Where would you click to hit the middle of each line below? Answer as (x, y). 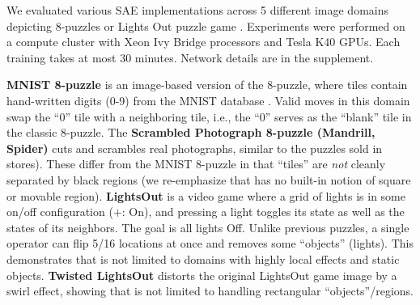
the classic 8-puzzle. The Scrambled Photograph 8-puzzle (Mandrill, (191, 132)
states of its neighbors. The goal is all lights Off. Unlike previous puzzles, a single (208, 227)
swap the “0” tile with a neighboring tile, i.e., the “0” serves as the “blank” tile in (209, 116)
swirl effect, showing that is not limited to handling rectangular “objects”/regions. (210, 291)
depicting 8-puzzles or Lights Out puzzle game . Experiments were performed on (206, 25)
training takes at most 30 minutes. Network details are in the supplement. (190, 57)
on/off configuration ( (60, 212)
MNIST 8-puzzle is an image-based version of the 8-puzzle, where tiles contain (207, 85)
